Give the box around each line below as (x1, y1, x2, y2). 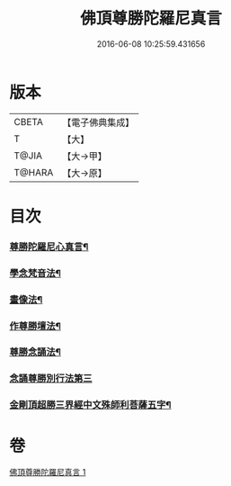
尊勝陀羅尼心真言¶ (9, 240, 89, 253)
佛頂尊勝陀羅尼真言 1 (9, 467, 86, 478)
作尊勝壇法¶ (9, 319, 61, 332)
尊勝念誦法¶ (9, 346, 61, 358)
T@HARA (13, 166, 54, 178)
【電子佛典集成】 (62, 116, 135, 129)
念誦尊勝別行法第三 (9, 373, 93, 385)
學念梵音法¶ (9, 266, 61, 279)
